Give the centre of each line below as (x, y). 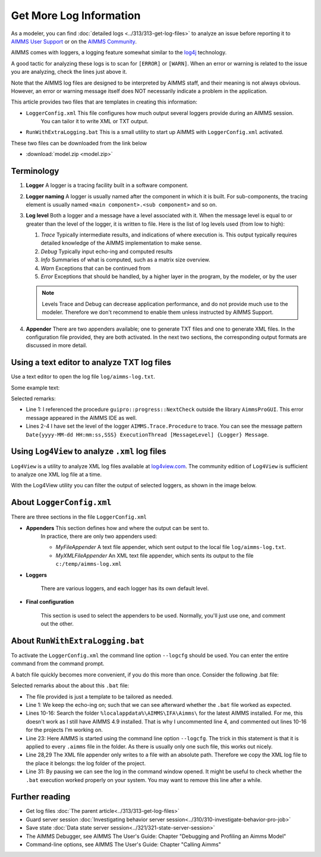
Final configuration (50, 602)
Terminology (35, 171)
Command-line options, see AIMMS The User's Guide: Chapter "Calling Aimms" (123, 844)
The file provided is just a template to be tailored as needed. (100, 696)
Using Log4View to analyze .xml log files (89, 452)
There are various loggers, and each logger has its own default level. (125, 588)
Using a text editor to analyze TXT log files (91, 362)
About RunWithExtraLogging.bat (78, 641)
